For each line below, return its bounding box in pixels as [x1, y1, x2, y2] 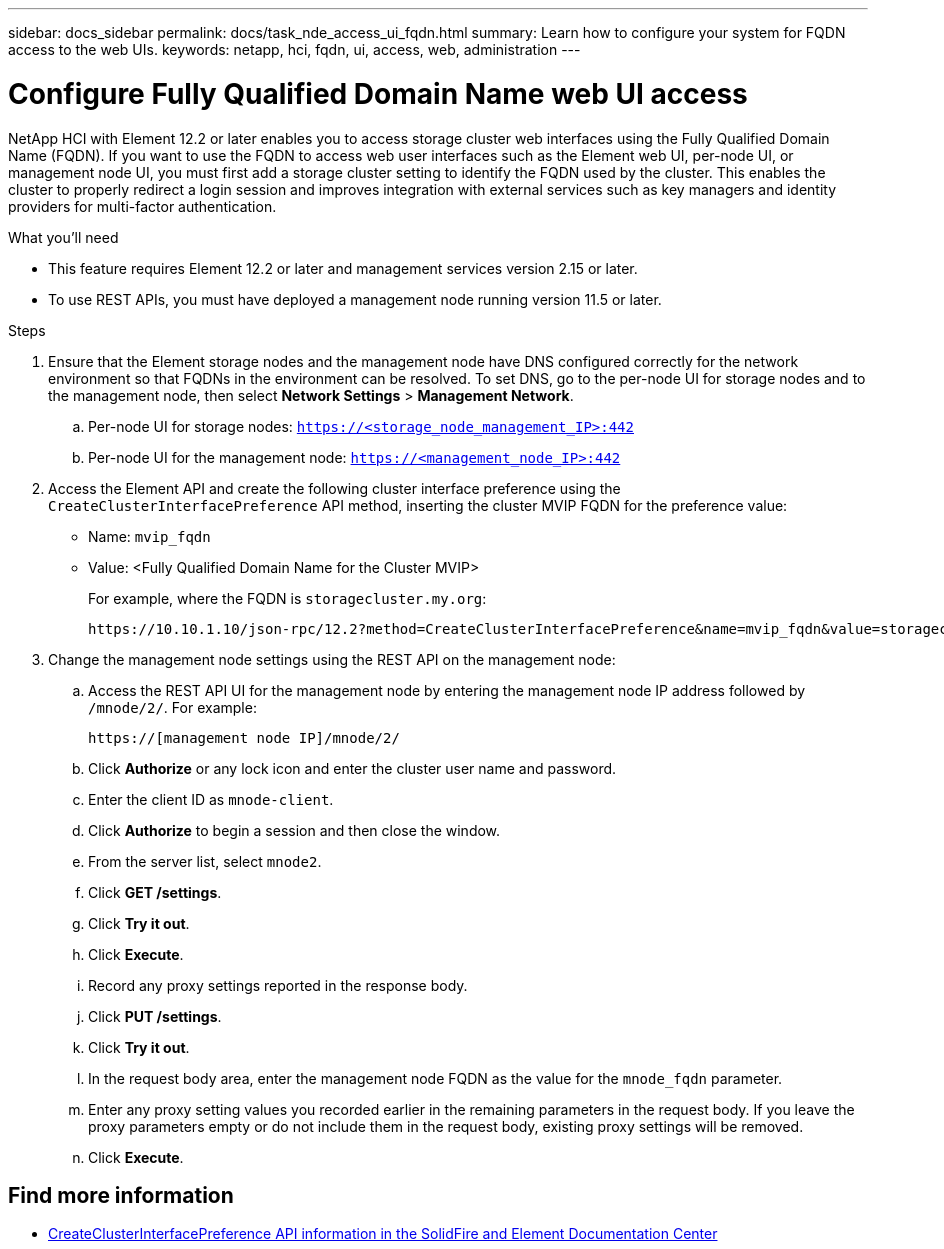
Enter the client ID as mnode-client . [88, 790, 334, 808]
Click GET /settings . [88, 883, 222, 901]
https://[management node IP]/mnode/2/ [88, 729, 400, 746]
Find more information [8, 1182, 234, 1208]
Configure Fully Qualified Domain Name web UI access [8, 76, 748, 111]
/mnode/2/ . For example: [88, 698, 257, 716]
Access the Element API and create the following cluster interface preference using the [48, 479, 621, 497]
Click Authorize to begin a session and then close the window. [88, 821, 501, 839]
